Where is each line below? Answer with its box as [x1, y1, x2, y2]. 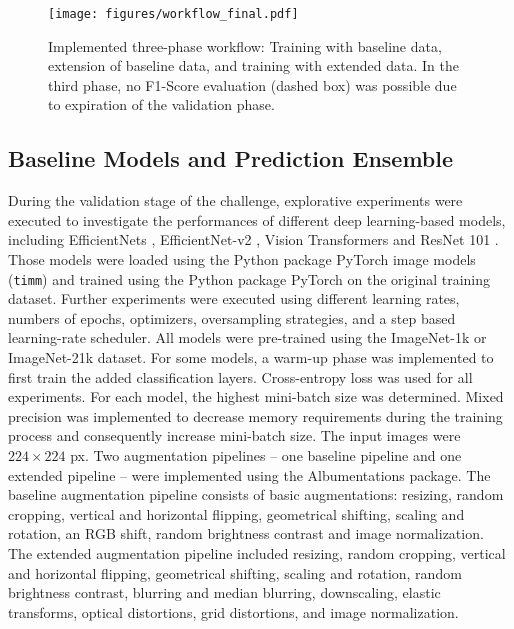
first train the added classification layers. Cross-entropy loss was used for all [8, 366, 473, 387]
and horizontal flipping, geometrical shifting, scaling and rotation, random [8, 562, 462, 583]
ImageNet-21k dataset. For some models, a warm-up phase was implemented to [8, 347, 494, 368]
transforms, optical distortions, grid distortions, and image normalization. [8, 601, 459, 622]
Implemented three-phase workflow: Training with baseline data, [48, 35, 442, 56]
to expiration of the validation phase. [48, 94, 275, 115]
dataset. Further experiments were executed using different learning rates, [8, 288, 460, 309]
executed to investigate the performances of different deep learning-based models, [8, 209, 506, 230]
